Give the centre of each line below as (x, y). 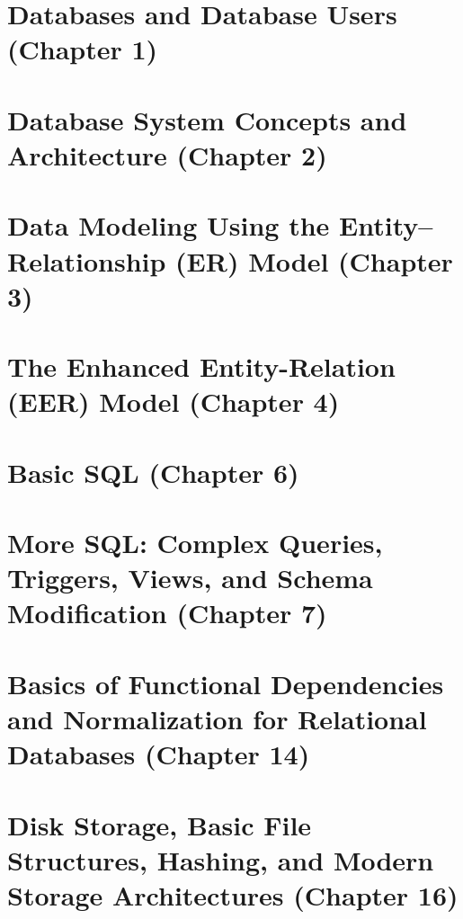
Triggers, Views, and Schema (190, 578)
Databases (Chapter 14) (159, 754)
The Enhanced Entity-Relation (201, 366)
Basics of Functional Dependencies (226, 683)
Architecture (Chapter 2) (167, 154)
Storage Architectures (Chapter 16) (233, 894)
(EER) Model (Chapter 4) (174, 402)
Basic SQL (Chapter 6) (153, 472)
